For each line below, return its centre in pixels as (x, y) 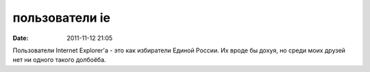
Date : (21, 38)
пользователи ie (62, 18)
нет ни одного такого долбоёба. (59, 60)
